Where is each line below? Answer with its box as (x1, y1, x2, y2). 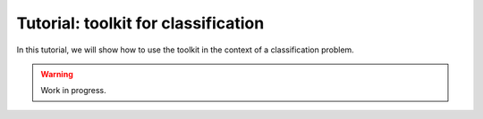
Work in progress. (40, 85, 106, 96)
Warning (40, 68, 73, 79)
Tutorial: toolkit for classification (16, 13, 265, 33)
